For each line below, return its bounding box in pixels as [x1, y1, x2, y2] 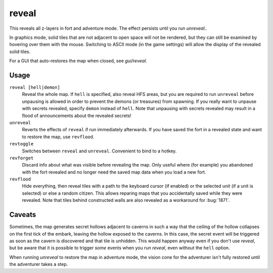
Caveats [9, 210, 36, 219]
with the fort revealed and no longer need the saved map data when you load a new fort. [22, 169, 206, 175]
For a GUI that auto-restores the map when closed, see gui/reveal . [9, 58, 148, 64]
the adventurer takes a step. [9, 261, 68, 267]
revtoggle [9, 141, 34, 147]
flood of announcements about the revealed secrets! [22, 113, 131, 119]
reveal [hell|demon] [9, 85, 61, 90]
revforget [9, 155, 34, 161]
